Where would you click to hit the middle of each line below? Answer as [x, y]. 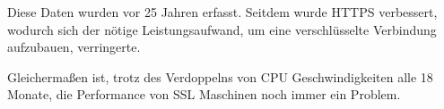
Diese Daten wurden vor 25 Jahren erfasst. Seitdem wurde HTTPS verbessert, [222, 12]
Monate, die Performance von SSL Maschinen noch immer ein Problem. [204, 94]
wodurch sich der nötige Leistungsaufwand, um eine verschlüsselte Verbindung [222, 29]
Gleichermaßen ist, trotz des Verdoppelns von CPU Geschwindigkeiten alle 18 [220, 76]
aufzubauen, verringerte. [74, 47]
